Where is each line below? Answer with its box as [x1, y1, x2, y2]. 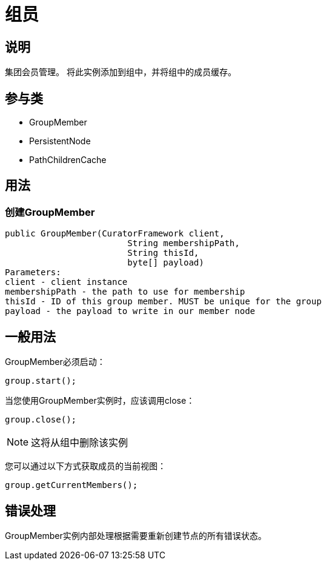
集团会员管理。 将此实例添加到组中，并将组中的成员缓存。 [5, 67, 236, 78]
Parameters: [5, 267, 61, 278]
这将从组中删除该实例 [31, 436, 128, 449]
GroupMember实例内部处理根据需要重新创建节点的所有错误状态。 [5, 530, 267, 541]
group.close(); [5, 415, 77, 425]
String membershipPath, [127, 238, 240, 249]
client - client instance [5, 277, 128, 287]
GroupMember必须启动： [5, 356, 105, 367]
